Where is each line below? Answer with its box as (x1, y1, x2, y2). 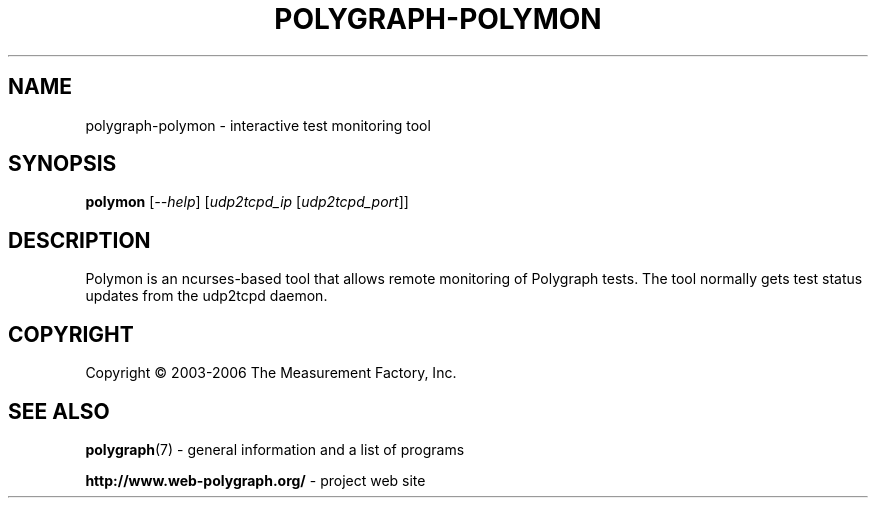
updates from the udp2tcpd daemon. (85, 287, 328, 305)
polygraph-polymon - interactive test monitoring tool (85, 116, 431, 134)
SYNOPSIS (8, 151, 117, 177)
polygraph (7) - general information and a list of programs (85, 440, 465, 458)
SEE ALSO (8, 398, 110, 424)
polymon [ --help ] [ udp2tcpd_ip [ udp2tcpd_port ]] (85, 193, 409, 211)
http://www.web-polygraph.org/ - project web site (85, 471, 426, 489)
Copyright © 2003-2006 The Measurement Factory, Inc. (85, 364, 457, 382)
